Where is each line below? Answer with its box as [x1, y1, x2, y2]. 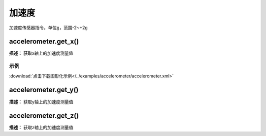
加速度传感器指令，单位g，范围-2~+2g [9, 25, 88, 31]
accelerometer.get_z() [9, 111, 79, 120]
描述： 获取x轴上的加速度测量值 [9, 50, 73, 56]
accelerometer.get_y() [9, 86, 79, 94]
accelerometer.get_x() [9, 37, 79, 46]
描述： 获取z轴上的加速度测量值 [9, 125, 73, 131]
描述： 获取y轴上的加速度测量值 [9, 99, 73, 104]
